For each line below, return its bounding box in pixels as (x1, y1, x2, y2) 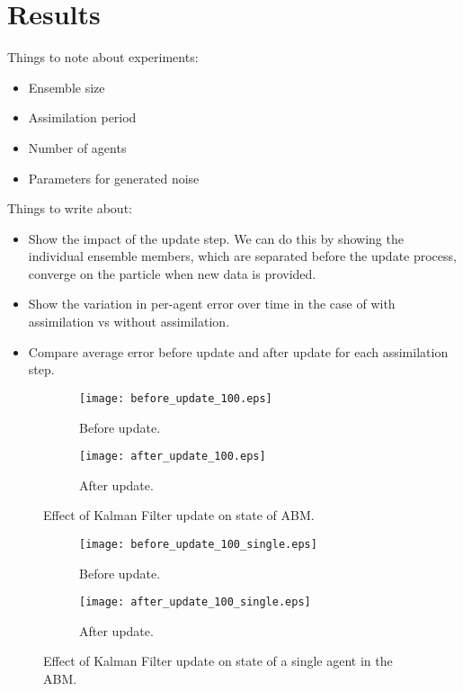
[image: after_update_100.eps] (79, 450, 266, 463)
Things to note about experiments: (7, 48, 199, 67)
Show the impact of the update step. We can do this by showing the (28, 229, 404, 247)
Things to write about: (7, 199, 132, 218)
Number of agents (28, 138, 127, 157)
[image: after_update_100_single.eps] (79, 596, 311, 609)
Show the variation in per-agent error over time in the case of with (28, 294, 396, 313)
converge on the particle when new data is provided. (28, 264, 316, 283)
